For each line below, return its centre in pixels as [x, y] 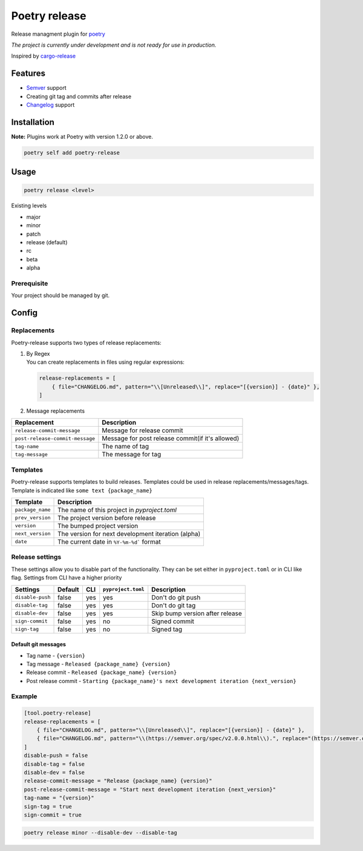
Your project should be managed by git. [60, 295]
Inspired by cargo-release [43, 56]
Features [28, 74]
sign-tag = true [48, 806]
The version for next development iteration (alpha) [129, 533]
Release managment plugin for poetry [58, 34]
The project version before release [107, 518]
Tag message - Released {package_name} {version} [98, 664]
